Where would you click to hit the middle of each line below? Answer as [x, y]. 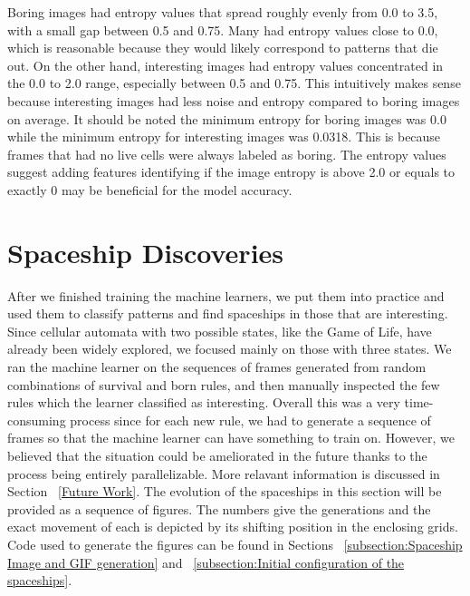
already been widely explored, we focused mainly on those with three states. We [230, 349]
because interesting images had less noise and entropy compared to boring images [234, 100]
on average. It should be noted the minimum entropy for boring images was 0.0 [227, 118]
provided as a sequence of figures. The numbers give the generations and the [219, 508]
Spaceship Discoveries [146, 252]
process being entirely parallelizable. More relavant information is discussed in [224, 473]
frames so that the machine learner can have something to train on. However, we [231, 438]
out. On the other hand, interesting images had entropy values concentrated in [225, 65]
